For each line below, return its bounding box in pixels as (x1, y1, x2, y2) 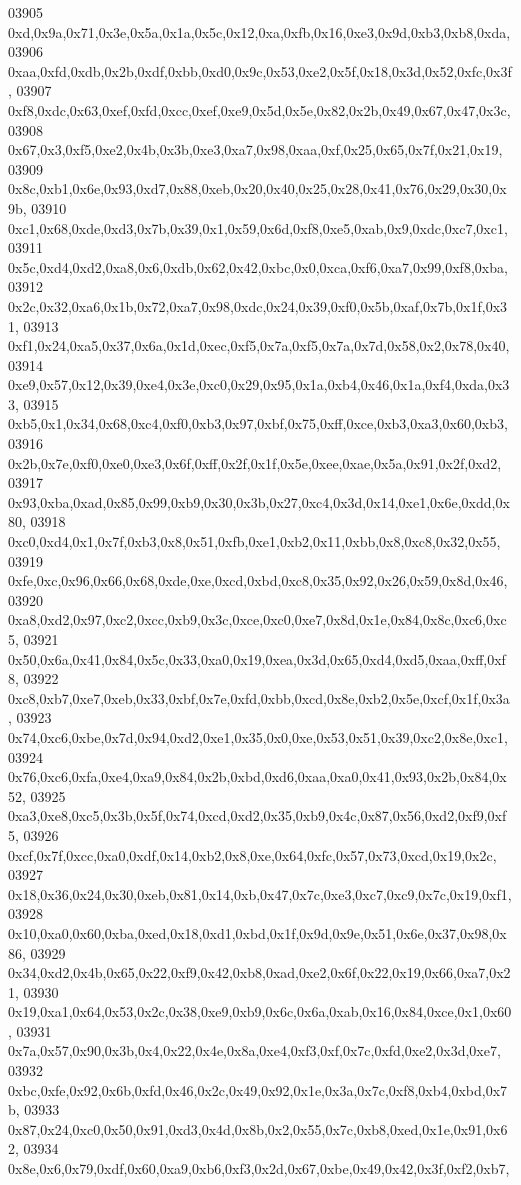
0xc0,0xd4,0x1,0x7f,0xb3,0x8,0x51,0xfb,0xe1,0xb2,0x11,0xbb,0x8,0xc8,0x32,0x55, (8, 531, 501, 552)
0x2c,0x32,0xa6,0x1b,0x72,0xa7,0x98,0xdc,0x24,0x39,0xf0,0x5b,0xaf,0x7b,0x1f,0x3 (8, 295, 508, 316)
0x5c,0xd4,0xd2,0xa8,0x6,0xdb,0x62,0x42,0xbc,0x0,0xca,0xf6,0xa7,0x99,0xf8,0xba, (8, 256, 508, 277)
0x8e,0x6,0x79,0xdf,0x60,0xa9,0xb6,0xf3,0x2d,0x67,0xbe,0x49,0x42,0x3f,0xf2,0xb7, (8, 1158, 510, 1179)
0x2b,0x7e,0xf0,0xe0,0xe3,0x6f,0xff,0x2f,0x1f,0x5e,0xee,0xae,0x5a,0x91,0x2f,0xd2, (8, 452, 502, 473)
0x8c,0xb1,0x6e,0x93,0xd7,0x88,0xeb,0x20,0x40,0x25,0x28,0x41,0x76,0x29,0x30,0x (8, 178, 507, 199)
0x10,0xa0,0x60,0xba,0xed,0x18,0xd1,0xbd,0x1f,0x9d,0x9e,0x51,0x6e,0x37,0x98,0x (8, 922, 507, 943)
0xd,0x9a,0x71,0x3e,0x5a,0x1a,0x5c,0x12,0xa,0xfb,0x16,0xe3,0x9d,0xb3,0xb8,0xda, (8, 21, 511, 42)
